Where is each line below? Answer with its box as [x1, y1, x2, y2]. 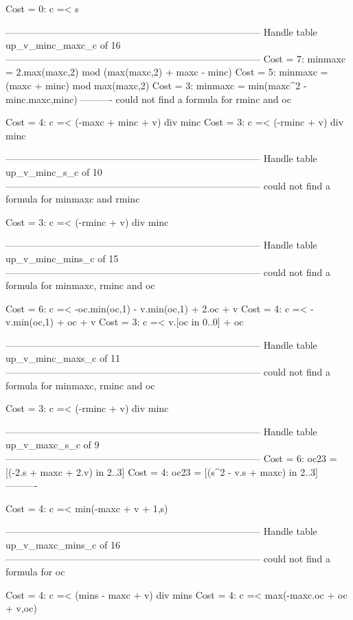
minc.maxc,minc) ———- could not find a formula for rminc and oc [5, 91, 291, 106]
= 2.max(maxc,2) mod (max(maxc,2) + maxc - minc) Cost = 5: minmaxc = [5, 65, 328, 79]
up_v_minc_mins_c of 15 [5, 251, 119, 265]
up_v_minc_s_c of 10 [5, 164, 102, 179]
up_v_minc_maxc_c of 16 [5, 38, 121, 52]
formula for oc [5, 564, 65, 579]
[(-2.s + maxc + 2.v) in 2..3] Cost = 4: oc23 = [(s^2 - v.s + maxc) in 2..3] [5, 464, 318, 479]
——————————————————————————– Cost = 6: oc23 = [5, 451, 337, 466]
